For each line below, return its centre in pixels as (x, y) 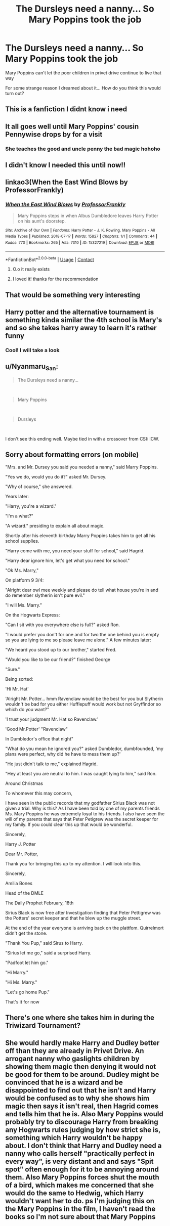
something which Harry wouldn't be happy (74, 1138)
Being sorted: (19, 679)
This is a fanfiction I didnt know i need (66, 109)
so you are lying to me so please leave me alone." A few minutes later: (78, 640)
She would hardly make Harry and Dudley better (82, 1043)
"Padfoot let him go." (27, 962)
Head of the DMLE (25, 893)
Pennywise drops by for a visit (54, 134)
